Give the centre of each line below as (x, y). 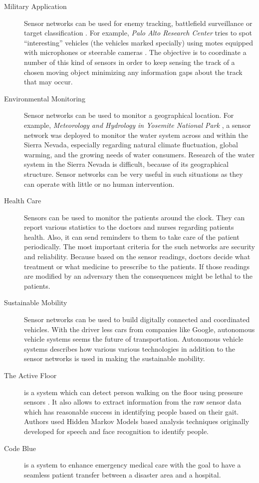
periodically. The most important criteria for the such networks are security (140, 246)
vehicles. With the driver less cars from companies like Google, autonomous (139, 329)
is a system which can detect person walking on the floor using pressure (133, 392)
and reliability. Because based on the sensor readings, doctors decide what (137, 256)
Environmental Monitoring (45, 98)
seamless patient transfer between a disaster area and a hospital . (123, 474)
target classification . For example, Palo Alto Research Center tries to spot (138, 33)
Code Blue (20, 448)
